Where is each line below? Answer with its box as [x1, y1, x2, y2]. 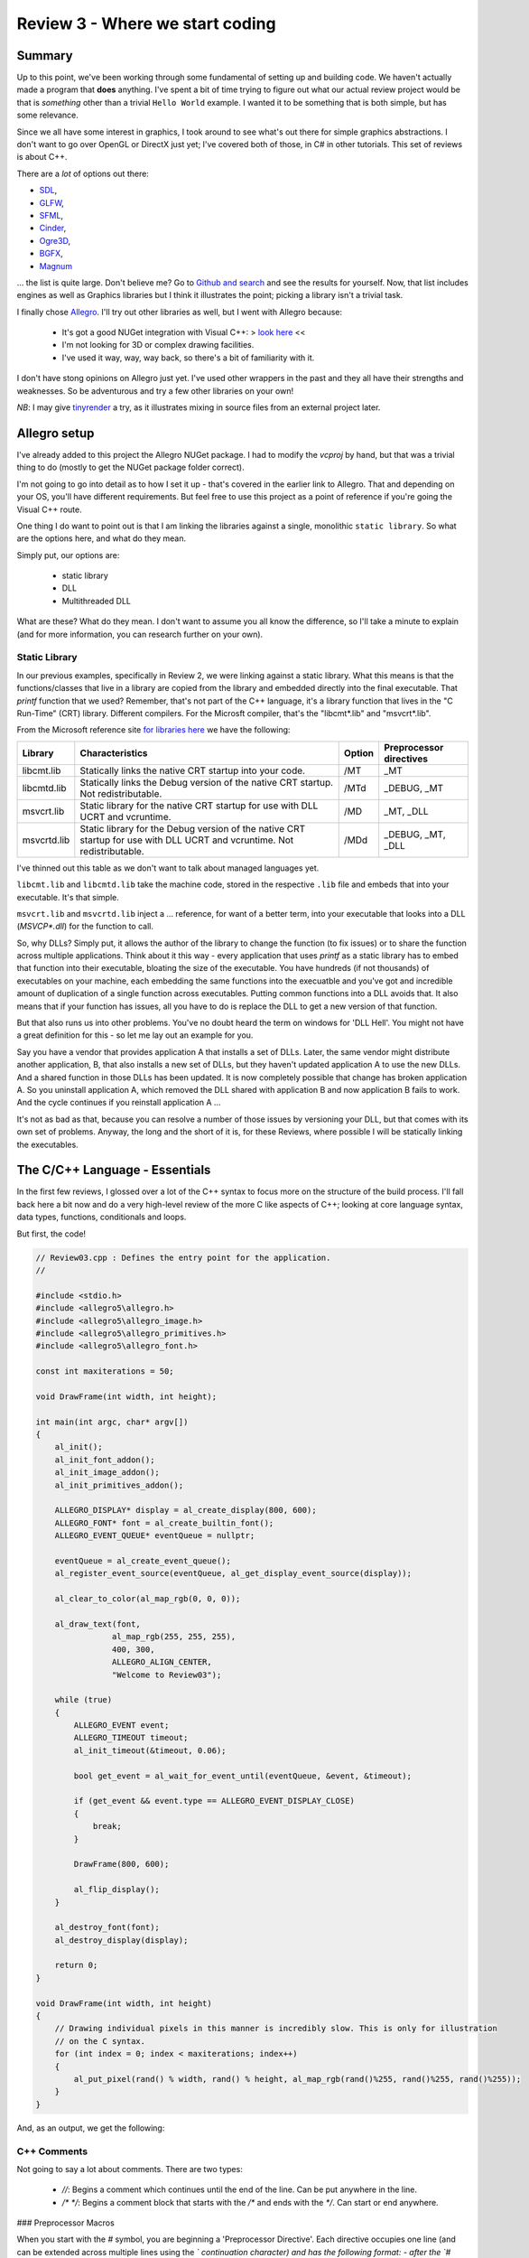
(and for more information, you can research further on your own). [16, 629, 264, 639]
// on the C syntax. [54, 2036, 146, 2046]
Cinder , [39, 222, 67, 234]
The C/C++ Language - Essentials [16, 1162, 211, 1178]
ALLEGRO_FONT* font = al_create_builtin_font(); [54, 1517, 274, 1528]
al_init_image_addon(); [54, 1468, 160, 1478]
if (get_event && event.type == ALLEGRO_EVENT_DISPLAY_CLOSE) [73, 1796, 356, 1806]
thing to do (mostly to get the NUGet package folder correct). [16, 462, 245, 473]
